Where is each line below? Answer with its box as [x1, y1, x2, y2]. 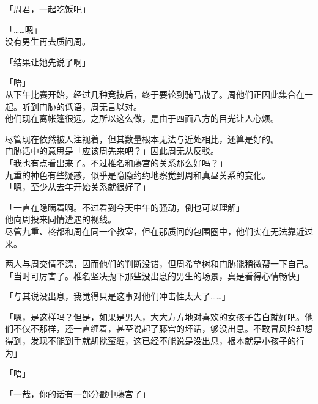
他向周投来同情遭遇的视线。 [5, 213, 116, 226]
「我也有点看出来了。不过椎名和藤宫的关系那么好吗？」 [5, 156, 227, 169]
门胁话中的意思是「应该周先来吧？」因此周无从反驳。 [5, 144, 219, 157]
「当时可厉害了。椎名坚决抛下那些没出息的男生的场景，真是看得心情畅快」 [5, 269, 305, 282]
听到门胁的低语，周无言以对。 [21, 100, 142, 112]
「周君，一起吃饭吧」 [5, 2, 91, 15]
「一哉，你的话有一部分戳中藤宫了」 [5, 387, 150, 400]
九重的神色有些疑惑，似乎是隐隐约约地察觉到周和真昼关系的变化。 [5, 168, 270, 181]
